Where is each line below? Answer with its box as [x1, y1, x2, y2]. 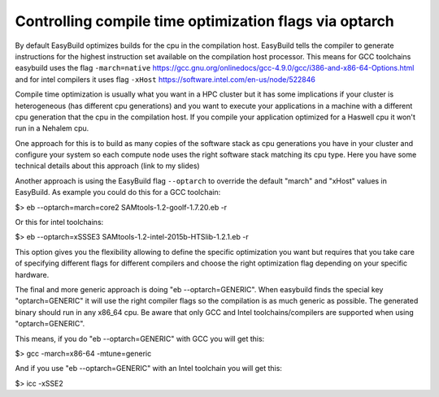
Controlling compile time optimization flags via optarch [15, 12, 394, 30]
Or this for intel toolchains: [15, 218, 104, 227]
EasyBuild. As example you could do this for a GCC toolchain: [15, 188, 221, 197]
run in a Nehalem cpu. [15, 123, 89, 133]
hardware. [15, 270, 50, 279]
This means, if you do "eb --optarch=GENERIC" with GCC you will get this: [15, 334, 265, 343]
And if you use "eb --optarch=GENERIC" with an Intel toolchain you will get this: [15, 364, 282, 373]
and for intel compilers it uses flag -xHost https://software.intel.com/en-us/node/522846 [15, 74, 316, 84]
